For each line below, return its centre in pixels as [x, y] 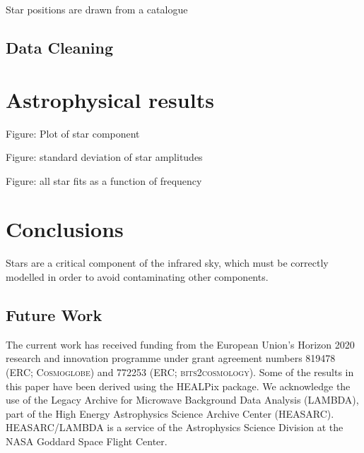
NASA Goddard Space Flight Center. [87, 441]
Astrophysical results [110, 99]
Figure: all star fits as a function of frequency [104, 180]
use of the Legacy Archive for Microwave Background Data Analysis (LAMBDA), [182, 400]
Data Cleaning [59, 47]
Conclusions [65, 229]
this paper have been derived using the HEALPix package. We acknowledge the [178, 386]
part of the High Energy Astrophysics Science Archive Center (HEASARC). [170, 413]
